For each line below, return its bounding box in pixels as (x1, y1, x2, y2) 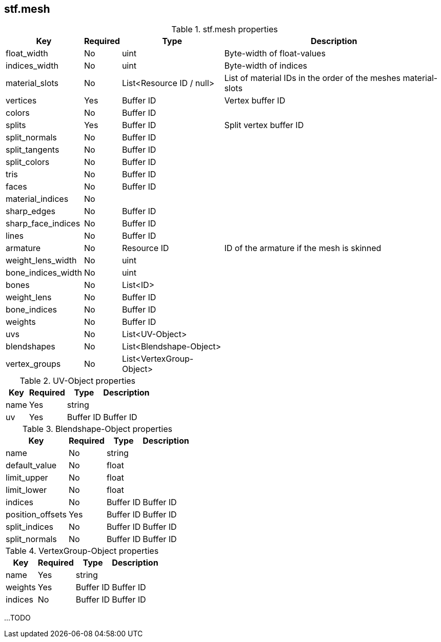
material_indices (6, 194, 69, 204)
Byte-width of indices (224, 60, 307, 71)
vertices (6, 95, 37, 106)
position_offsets (6, 509, 67, 520)
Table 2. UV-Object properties (19, 376, 136, 386)
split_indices (6, 522, 53, 532)
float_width (6, 48, 48, 59)
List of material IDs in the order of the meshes (224, 73, 401, 84)
